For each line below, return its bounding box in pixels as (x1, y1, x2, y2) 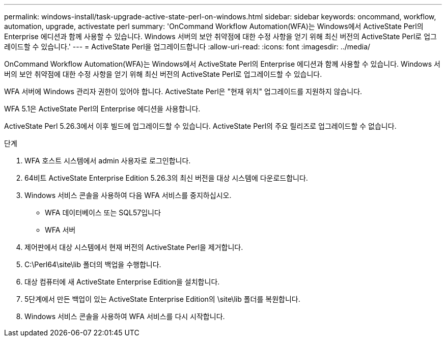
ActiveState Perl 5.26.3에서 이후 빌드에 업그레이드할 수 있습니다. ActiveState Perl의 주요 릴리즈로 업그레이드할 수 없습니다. (4, 122, 397, 130)
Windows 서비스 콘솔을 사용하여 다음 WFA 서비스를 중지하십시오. (24, 191, 232, 200)
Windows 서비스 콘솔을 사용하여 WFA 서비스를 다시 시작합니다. (24, 312, 225, 321)
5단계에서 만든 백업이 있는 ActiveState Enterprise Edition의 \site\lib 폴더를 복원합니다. (24, 295, 300, 303)
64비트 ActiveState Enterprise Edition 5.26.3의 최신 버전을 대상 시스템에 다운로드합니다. (24, 174, 308, 182)
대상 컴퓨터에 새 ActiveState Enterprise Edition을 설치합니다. (24, 277, 220, 286)
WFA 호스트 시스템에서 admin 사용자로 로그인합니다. (24, 156, 191, 165)
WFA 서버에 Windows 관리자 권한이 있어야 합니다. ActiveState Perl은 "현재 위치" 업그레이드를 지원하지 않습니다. (4, 87, 363, 96)
